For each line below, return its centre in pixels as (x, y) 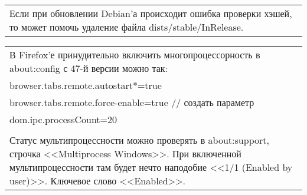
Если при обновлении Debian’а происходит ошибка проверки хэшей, (151, 13)
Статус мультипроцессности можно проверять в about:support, (139, 140)
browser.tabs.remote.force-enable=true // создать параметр (132, 102)
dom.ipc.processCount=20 (63, 119)
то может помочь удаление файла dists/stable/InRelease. (127, 27)
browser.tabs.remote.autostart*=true (86, 85)
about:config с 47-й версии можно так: (89, 68)
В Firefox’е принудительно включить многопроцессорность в (135, 54)
